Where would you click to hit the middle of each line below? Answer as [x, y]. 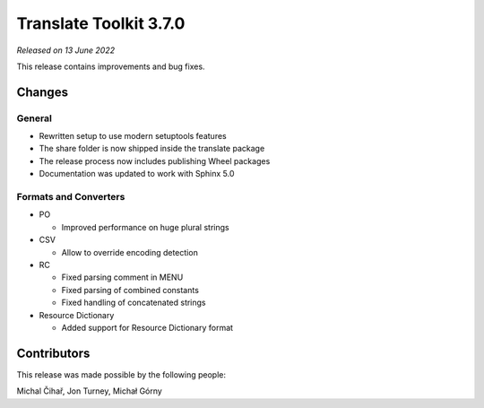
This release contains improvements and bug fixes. [111, 66]
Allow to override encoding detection [130, 252]
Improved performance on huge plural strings [145, 227]
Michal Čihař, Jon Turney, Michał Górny [90, 391]
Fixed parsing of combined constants [130, 290]
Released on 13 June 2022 [66, 50]
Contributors [53, 353]
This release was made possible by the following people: [121, 374]
